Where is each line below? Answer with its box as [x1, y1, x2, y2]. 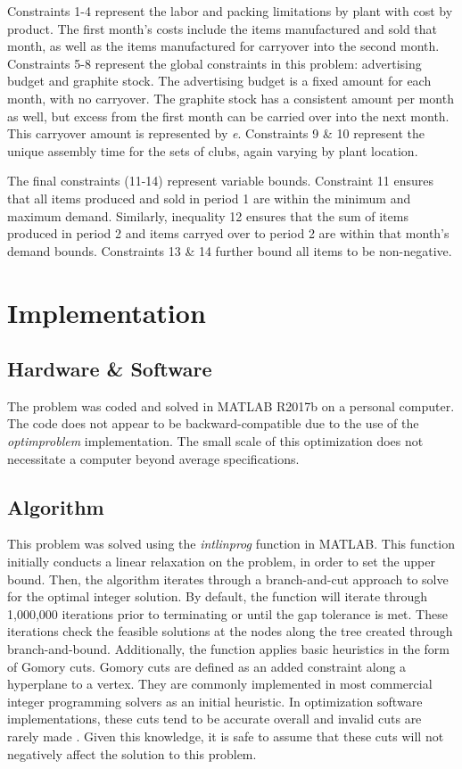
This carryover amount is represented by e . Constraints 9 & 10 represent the [7, 124, 425, 143]
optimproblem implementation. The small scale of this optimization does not [7, 432, 424, 451]
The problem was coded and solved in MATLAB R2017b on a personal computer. [7, 396, 455, 415]
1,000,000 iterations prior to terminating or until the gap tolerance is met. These [7, 604, 448, 623]
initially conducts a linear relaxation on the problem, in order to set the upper [7, 552, 435, 571]
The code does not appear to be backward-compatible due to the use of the [7, 414, 419, 433]
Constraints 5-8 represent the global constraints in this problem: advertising [7, 54, 422, 72]
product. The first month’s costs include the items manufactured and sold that [7, 19, 438, 37]
